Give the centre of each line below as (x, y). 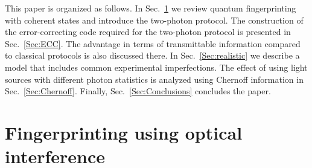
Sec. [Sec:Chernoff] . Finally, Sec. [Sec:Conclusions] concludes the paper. (138, 91)
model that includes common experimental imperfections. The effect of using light (156, 67)
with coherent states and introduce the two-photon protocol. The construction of (154, 20)
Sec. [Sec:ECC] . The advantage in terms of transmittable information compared (153, 43)
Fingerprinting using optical (124, 132)
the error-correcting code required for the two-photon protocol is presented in (148, 32)
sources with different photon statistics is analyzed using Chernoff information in (154, 79)
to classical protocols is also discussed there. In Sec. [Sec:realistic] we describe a (152, 55)
